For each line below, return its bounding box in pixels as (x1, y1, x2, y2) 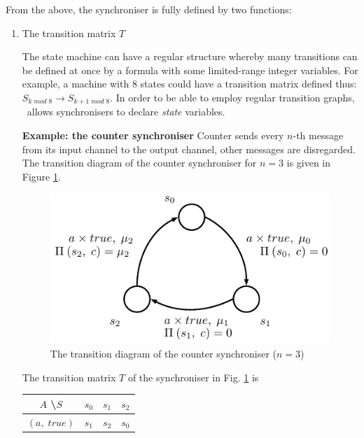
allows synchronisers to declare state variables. (27, 104, 225, 119)
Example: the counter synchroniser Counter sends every (22, 128, 284, 143)
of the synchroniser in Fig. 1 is (127, 369, 259, 384)
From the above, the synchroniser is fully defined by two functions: (6, 2, 292, 16)
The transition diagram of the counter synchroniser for (22, 155, 257, 170)
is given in (286, 155, 331, 170)
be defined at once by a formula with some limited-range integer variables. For (22, 62, 358, 77)
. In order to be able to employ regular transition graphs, (110, 90, 355, 104)
